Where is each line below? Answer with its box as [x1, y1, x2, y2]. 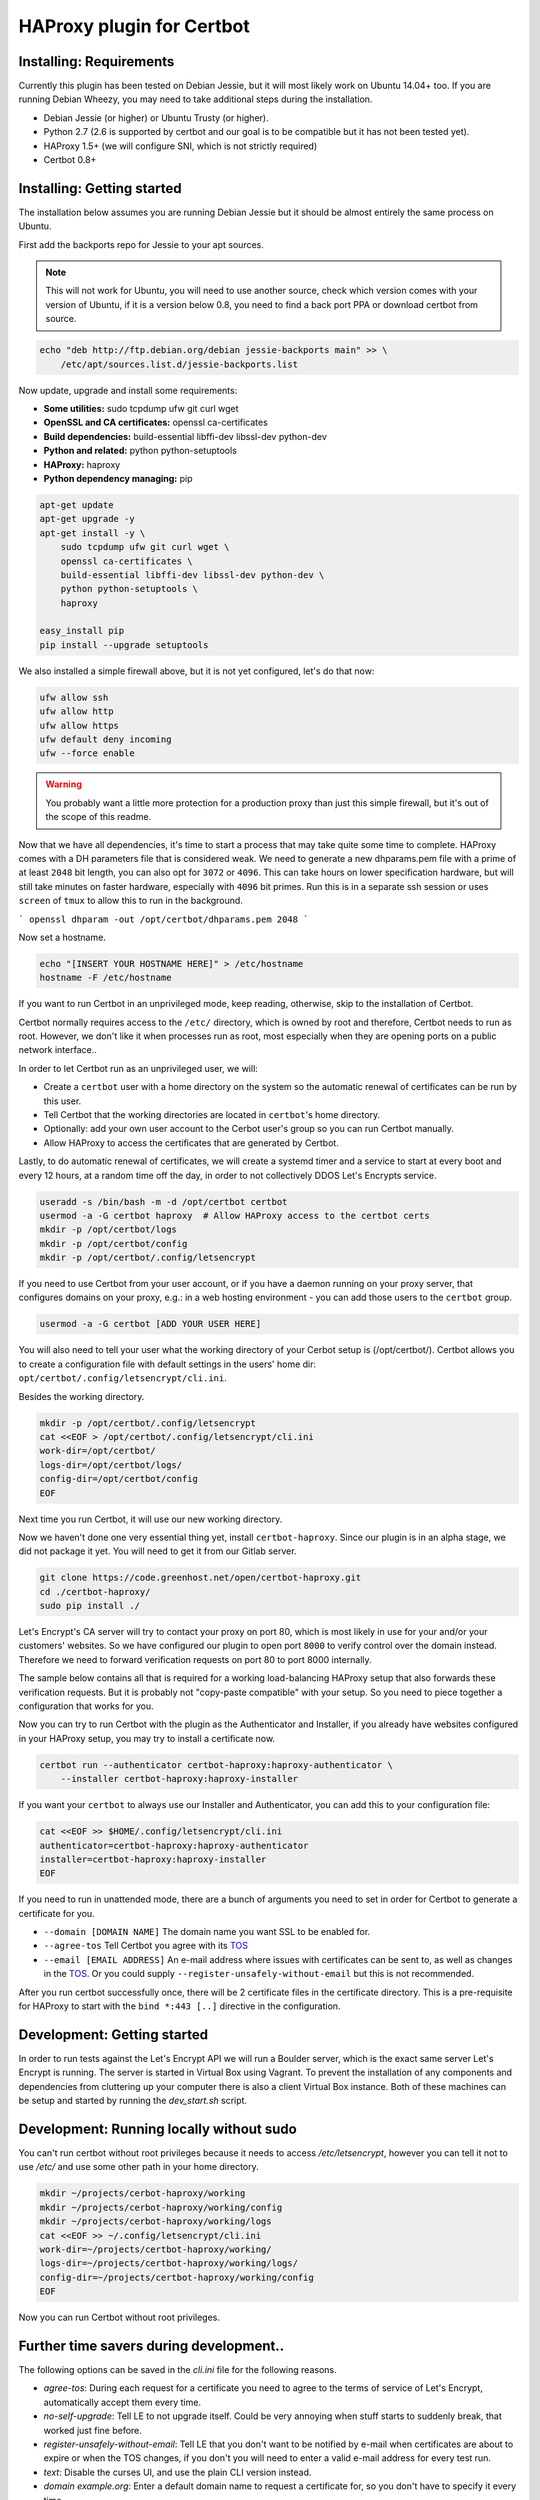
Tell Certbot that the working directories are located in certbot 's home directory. [43, 1108, 381, 1120]
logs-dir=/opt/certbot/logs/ [39, 1459, 183, 1470]
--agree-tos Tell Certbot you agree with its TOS [43, 1940, 249, 1952]
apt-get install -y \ [39, 527, 146, 539]
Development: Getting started [18, 2026, 209, 2043]
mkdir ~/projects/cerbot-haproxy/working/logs [39, 2216, 272, 2227]
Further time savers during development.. [18, 2337, 285, 2354]
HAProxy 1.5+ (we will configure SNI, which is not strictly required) [43, 140, 318, 152]
